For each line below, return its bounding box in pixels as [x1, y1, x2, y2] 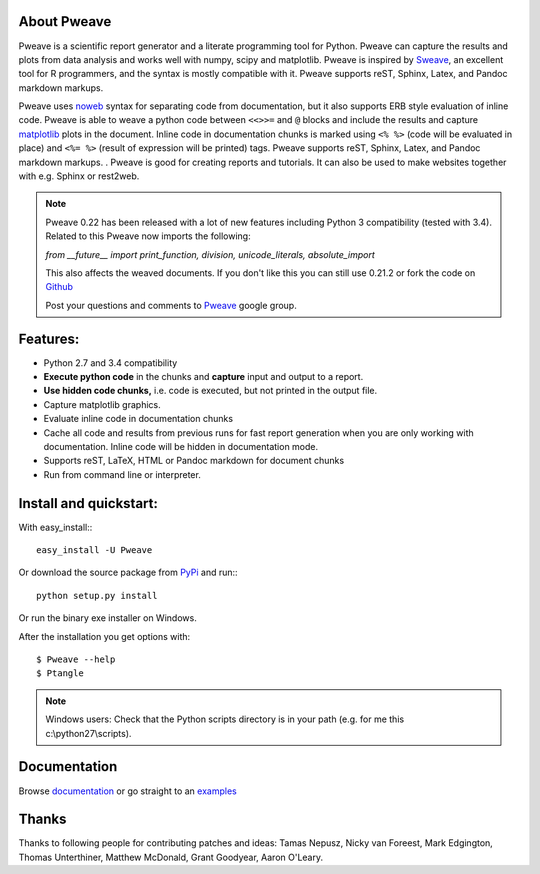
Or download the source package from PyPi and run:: [18, 566, 239, 579]
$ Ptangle [36, 668, 84, 679]
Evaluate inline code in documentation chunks [43, 413, 234, 425]
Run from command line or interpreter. [43, 468, 202, 480]
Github [45, 281, 74, 293]
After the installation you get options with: [18, 630, 191, 642]
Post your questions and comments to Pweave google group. [45, 299, 297, 311]
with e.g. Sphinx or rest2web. [18, 170, 140, 182]
